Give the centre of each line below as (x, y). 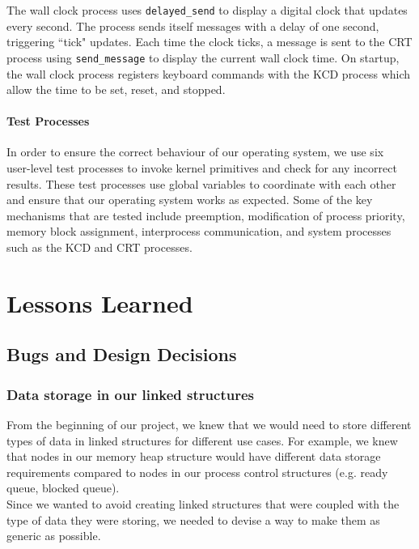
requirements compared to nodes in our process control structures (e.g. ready (197, 472)
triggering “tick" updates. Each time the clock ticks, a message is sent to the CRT (209, 42)
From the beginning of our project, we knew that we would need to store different (209, 425)
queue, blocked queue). (63, 488)
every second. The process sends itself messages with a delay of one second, (193, 26)
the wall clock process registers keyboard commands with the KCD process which (209, 73)
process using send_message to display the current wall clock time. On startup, (203, 57)
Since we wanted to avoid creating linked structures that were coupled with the (203, 503)
